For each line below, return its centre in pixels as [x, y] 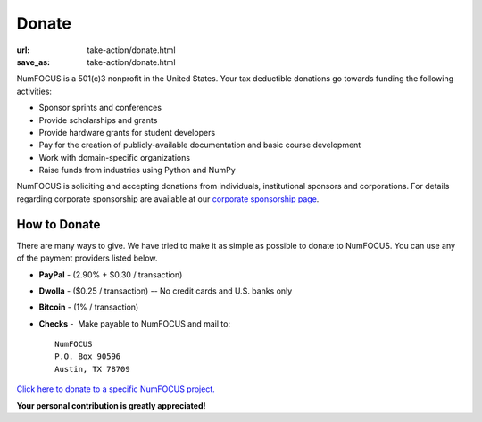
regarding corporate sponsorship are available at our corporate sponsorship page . [168, 199]
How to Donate [58, 224]
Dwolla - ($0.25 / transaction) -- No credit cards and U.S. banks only [166, 291]
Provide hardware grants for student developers [127, 132]
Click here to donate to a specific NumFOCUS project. [116, 389]
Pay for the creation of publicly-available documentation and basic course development [200, 145]
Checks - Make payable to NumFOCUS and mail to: [135, 323]
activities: [34, 91]
